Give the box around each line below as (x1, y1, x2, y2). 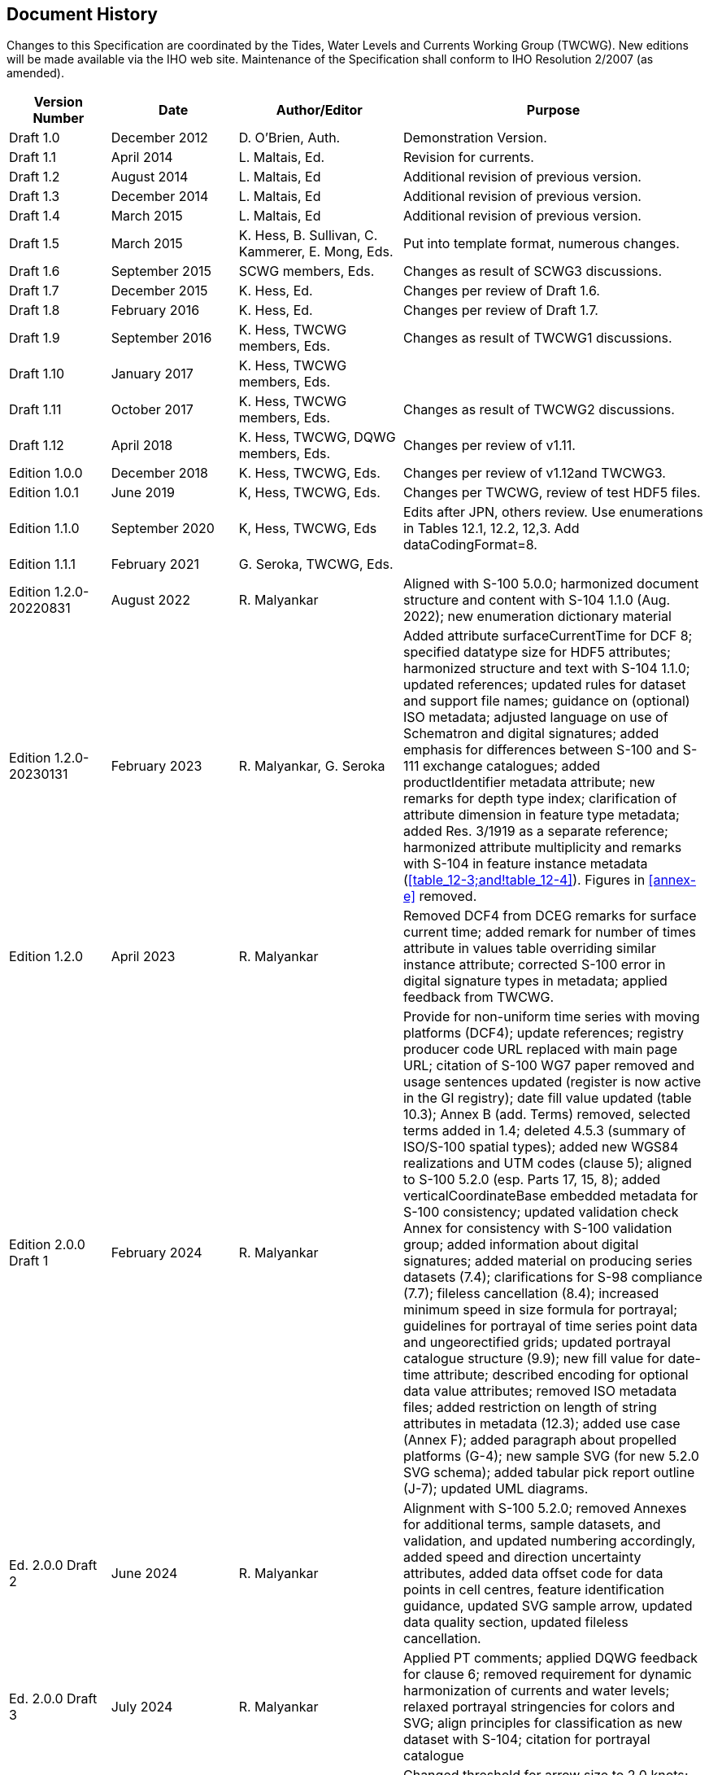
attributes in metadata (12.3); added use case (402, 1415, 681, 1432)
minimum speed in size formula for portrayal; (402, 1301, 677, 1318)
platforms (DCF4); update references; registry (402, 1025, 685, 1042)
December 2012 (111, 129, 208, 146)
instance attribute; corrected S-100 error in (402, 956, 666, 973)
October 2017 (111, 401, 194, 418)
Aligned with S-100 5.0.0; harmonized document (402, 575, 699, 592)
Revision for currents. (402, 149, 534, 166)
